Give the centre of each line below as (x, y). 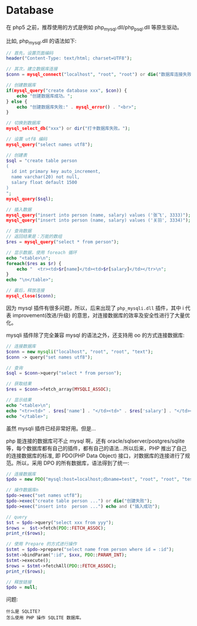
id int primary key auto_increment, (56, 172)
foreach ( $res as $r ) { (34, 263)
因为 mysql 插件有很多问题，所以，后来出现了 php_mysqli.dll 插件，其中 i (95, 308)
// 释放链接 (19, 582)
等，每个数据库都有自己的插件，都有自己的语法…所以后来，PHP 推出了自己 (96, 448)
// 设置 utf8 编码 (27, 139)
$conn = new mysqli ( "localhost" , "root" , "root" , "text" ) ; (80, 352)
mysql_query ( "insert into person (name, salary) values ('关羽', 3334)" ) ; (98, 220)
